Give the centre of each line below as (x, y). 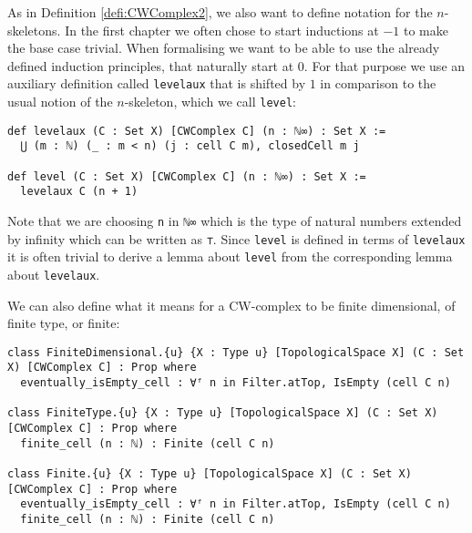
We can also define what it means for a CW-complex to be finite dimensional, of (231, 305)
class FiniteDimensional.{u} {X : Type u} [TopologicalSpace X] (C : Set (236, 352)
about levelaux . (54, 274)
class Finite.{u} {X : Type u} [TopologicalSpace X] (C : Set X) (210, 474)
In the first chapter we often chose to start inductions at (222, 30)
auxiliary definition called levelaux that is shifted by (157, 83)
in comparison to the (378, 83)
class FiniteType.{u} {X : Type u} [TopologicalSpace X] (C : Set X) (223, 413)
